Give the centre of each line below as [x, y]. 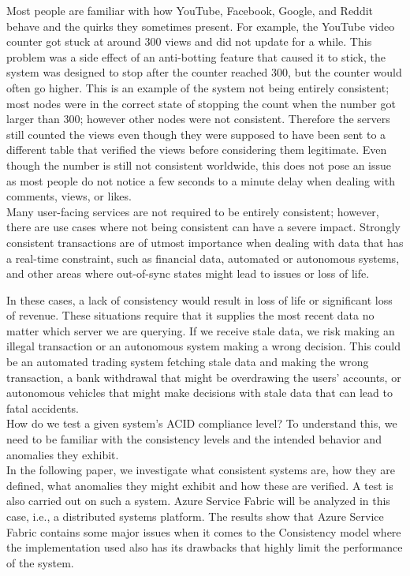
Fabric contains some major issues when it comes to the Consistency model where [204, 531]
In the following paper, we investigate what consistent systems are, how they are [201, 470]
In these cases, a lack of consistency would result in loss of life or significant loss [199, 299]
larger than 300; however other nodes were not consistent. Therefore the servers [198, 119]
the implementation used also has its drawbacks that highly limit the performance [205, 547]
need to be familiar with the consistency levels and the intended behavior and [194, 439]
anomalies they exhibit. [63, 454]
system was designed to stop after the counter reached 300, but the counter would [204, 72]
